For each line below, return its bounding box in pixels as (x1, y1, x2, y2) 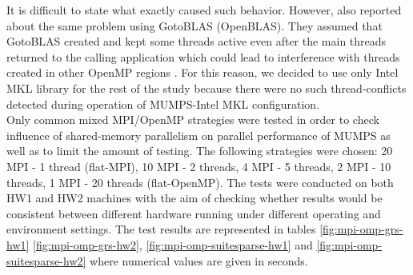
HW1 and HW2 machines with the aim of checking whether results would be (6, 189, 383, 206)
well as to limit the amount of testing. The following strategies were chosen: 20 (6, 142, 393, 159)
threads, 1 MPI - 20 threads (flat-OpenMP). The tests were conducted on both (6, 173, 394, 190)
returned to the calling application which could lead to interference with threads (6, 48, 400, 65)
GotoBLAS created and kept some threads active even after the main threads (6, 33, 387, 50)
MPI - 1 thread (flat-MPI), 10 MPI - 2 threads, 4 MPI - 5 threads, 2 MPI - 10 (6, 157, 391, 174)
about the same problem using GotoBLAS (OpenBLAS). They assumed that (6, 17, 383, 34)
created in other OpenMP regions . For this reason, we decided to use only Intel (6, 64, 399, 81)
